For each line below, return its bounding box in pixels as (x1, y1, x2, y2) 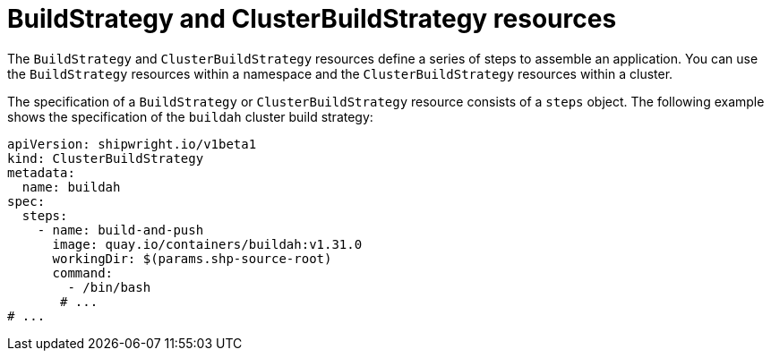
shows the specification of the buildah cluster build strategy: (7, 108, 373, 124)
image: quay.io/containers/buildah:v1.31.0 (52, 236, 363, 251)
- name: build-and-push (37, 222, 204, 237)
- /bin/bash (67, 279, 151, 294)
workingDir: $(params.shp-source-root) (52, 251, 332, 266)
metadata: (7, 165, 75, 180)
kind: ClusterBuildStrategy (7, 150, 204, 166)
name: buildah (21, 179, 121, 194)
